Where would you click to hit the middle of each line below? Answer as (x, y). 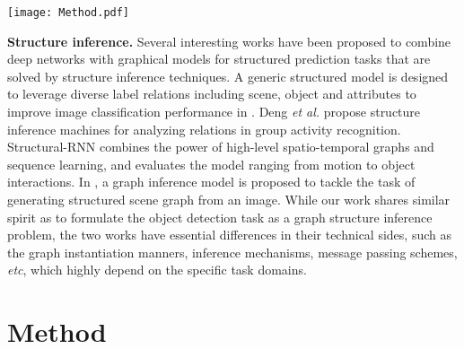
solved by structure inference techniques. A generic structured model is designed (228, 76)
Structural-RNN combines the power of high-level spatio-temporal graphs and (221, 147)
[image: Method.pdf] (69, 13)
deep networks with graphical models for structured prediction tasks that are (219, 59)
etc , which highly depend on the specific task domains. (157, 270)
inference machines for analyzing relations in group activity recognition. (204, 129)
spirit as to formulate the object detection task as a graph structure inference (220, 217)
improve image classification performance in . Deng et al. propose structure (214, 112)
